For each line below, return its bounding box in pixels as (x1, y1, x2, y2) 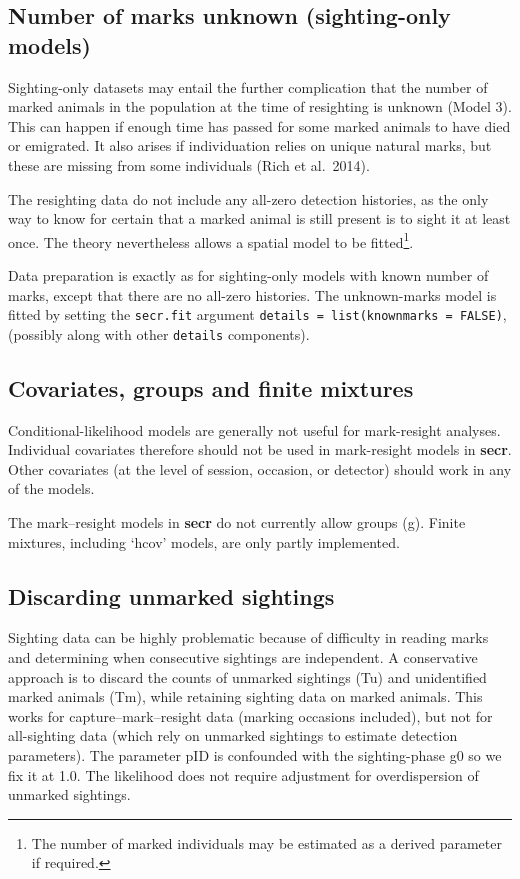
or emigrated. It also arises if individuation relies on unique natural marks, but (8, 135, 492, 156)
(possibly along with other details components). (8, 323, 310, 344)
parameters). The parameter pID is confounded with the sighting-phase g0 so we (8, 745, 502, 766)
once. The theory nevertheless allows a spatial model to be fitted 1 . (8, 228, 414, 252)
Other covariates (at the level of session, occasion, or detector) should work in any (8, 458, 512, 479)
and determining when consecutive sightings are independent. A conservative (8, 647, 478, 668)
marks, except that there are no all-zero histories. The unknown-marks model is (8, 284, 497, 305)
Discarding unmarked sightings (8, 580, 335, 611)
